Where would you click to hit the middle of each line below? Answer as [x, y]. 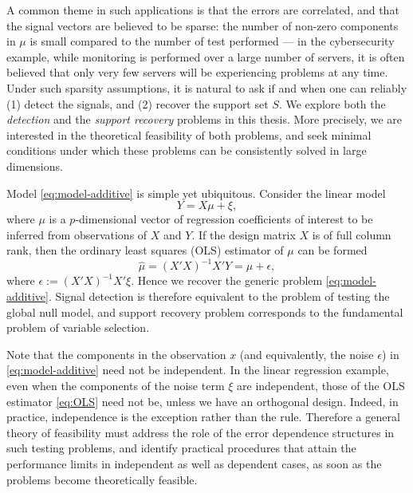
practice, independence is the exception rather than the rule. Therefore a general [203, 417]
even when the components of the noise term [116, 385]
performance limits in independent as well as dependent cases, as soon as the [194, 463]
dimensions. [35, 166]
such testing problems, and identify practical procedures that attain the [181, 448]
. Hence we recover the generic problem [227, 280]
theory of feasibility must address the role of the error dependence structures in [201, 432]
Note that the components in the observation [116, 354]
